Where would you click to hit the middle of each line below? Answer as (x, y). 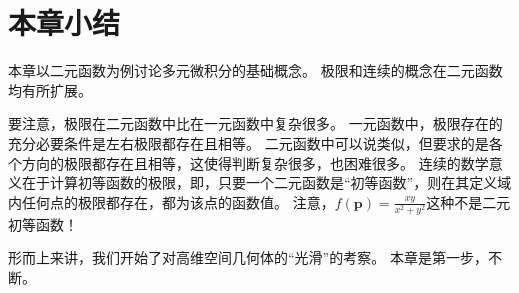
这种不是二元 (468, 201)
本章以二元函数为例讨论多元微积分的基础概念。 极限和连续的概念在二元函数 (255, 70)
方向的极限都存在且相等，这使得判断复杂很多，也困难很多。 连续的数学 (255, 162)
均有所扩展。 (50, 89)
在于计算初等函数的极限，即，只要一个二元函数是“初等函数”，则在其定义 (259, 182)
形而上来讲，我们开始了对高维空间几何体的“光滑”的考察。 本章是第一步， (248, 257)
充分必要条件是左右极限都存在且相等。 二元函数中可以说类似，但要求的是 (248, 142)
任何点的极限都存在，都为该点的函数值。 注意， (178, 201)
